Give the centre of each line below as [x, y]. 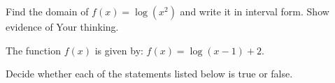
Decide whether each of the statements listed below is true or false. [149, 74]
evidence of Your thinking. [62, 27]
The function [33, 50]
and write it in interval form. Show [255, 11]
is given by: [119, 50]
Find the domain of [47, 11]
